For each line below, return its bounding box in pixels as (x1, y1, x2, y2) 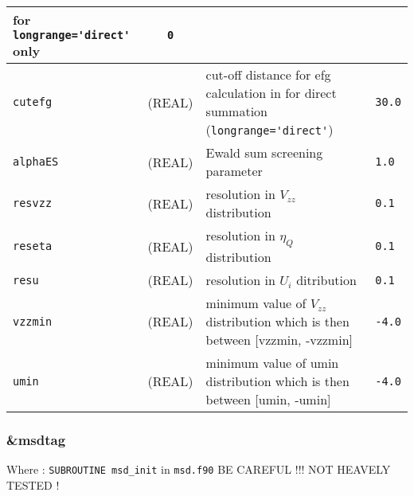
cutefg (13, 96, 53, 108)
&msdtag (6, 430, 66, 450)
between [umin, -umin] (205, 390, 331, 409)
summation (205, 102, 268, 120)
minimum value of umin (205, 353, 339, 373)
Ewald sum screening (205, 143, 323, 162)
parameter (205, 162, 263, 180)
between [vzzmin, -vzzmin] (205, 330, 353, 350)
